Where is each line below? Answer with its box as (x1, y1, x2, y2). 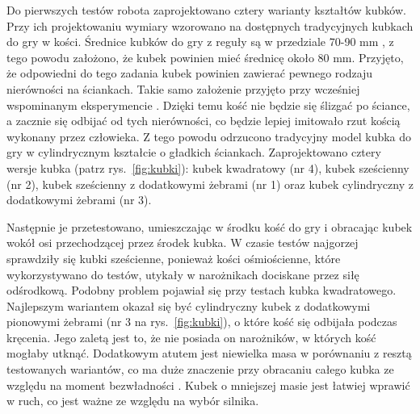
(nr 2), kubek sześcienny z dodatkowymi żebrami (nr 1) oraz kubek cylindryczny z (6, 175, 414, 192)
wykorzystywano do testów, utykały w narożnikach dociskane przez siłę (6, 266, 359, 282)
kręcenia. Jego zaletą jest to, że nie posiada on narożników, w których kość (6, 328, 376, 345)
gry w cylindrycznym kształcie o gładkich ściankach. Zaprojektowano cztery (6, 144, 381, 161)
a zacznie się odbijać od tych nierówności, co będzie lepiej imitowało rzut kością (6, 112, 401, 129)
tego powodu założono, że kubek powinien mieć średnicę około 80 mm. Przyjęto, (6, 48, 404, 65)
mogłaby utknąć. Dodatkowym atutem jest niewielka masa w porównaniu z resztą (6, 345, 412, 362)
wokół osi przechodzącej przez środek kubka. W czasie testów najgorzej (6, 234, 359, 251)
